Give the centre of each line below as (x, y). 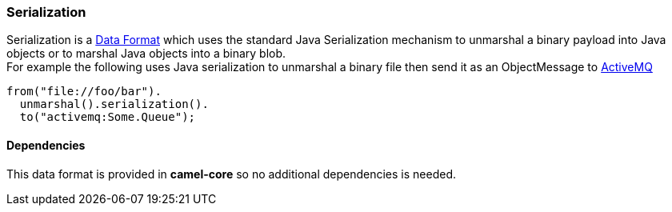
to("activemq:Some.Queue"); (108, 117)
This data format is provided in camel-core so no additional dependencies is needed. (232, 174)
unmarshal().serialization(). (114, 104)
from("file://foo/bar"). (84, 92)
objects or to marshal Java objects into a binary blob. (146, 54)
